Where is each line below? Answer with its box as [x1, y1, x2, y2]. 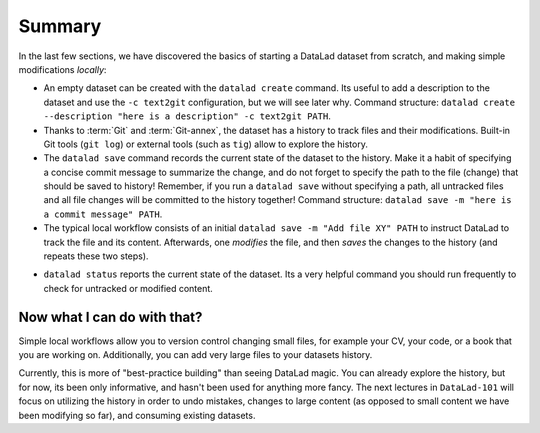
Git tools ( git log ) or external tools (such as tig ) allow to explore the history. [43, 138, 369, 150]
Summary [18, 15, 102, 37]
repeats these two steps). [43, 250, 149, 262]
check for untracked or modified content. [43, 282, 214, 294]
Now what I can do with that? [18, 308, 203, 325]
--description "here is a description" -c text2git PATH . [43, 110, 332, 122]
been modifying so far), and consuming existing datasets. [18, 409, 256, 421]
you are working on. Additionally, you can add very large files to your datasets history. [18, 349, 373, 361]
